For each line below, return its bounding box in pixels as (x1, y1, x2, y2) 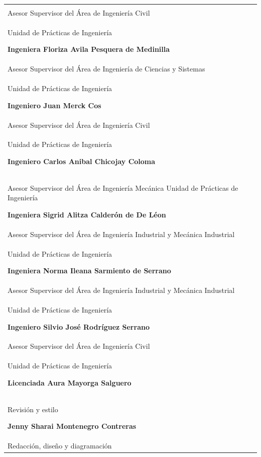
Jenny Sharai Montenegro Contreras (8, 421, 137, 431)
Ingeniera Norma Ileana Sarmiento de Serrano (8, 265, 171, 276)
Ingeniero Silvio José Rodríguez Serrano (8, 321, 150, 332)
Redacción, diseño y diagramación (8, 440, 112, 451)
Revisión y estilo (8, 404, 58, 414)
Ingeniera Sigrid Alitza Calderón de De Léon (8, 209, 166, 220)
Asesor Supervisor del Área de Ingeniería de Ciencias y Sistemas (8, 63, 205, 74)
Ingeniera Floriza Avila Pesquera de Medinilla (8, 44, 170, 54)
